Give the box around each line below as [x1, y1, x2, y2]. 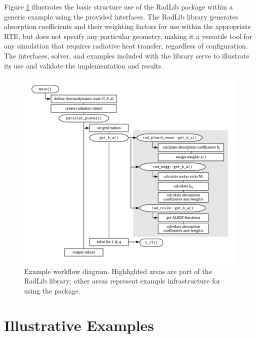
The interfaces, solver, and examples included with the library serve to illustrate [4, 50, 249, 60]
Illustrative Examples [4, 314, 154, 335]
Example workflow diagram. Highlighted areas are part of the [24, 265, 212, 276]
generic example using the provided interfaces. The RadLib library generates [4, 11, 238, 21]
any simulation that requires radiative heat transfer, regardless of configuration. [4, 40, 248, 51]
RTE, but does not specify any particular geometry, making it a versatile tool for [4, 30, 252, 41]
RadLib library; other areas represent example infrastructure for [24, 275, 220, 286]
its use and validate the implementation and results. [4, 60, 163, 70]
